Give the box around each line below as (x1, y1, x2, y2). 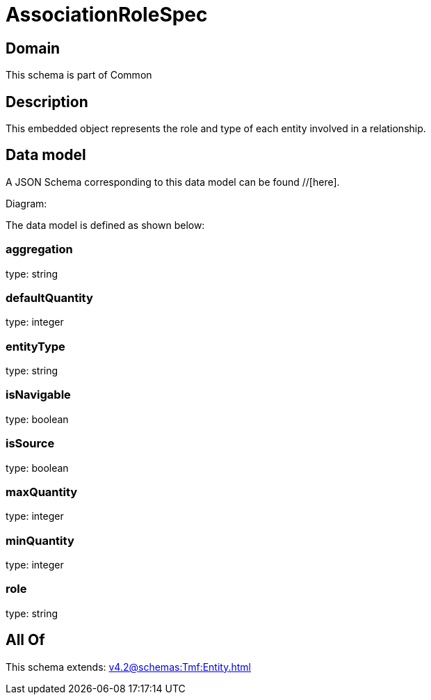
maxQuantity (6, 484, 78, 499)
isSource (6, 436, 55, 451)
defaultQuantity (6, 290, 93, 305)
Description (6, 93, 88, 111)
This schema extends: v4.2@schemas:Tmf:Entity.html (6, 660, 251, 673)
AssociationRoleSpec (6, 3, 208, 26)
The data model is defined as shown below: (6, 218, 205, 231)
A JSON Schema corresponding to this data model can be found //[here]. (6, 175, 340, 188)
